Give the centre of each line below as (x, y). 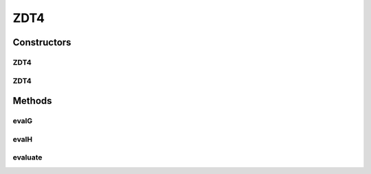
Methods (32, 101)
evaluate (27, 157)
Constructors (42, 42)
